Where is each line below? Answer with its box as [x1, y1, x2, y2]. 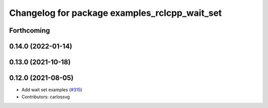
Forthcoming [9, 26, 50, 35]
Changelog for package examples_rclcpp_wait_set [9, 7, 222, 18]
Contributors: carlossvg [21, 94, 70, 100]
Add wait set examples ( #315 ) [21, 87, 82, 93]
